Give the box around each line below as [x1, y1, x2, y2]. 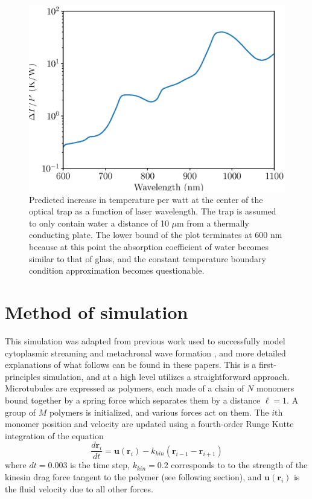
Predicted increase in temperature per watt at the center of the [29, 193, 263, 205]
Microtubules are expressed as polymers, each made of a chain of [5, 382, 244, 394]
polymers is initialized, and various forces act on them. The [49, 405, 269, 418]
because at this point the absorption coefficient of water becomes [29, 240, 269, 253]
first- [258, 358, 276, 371]
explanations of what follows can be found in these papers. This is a [5, 358, 256, 371]
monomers [256, 382, 294, 394]
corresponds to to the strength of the [171, 459, 308, 471]
